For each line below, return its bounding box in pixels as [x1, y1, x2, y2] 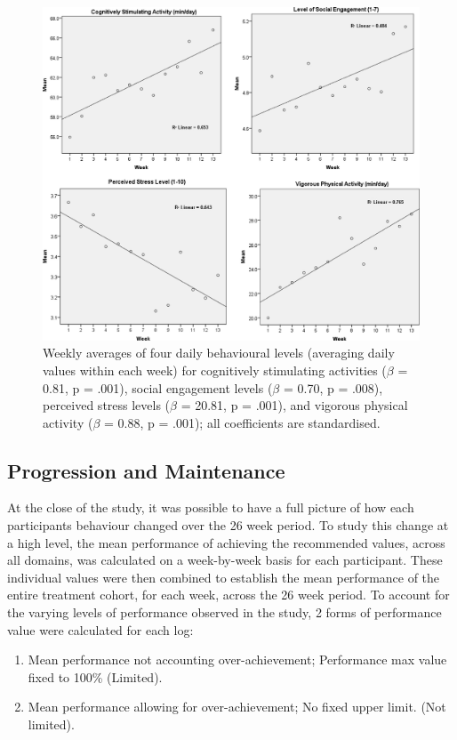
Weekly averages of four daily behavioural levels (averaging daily [43, 343, 395, 362]
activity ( [43, 413, 93, 431]
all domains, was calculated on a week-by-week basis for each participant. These [7, 551, 443, 569]
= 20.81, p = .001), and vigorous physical [180, 396, 408, 414]
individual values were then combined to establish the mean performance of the [7, 567, 440, 586]
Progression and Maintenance [7, 456, 285, 484]
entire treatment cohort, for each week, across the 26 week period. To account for [7, 585, 450, 604]
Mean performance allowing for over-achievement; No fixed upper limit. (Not [28, 697, 446, 716]
